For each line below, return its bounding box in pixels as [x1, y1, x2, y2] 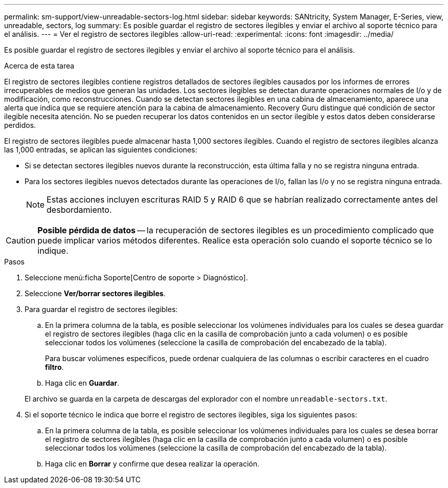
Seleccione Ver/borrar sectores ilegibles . [25, 289, 166, 298]
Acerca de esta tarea [4, 61, 75, 70]
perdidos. [4, 121, 36, 129]
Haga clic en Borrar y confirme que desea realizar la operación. [45, 459, 260, 468]
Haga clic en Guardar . [45, 379, 120, 387]
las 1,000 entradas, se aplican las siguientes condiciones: [4, 145, 197, 154]
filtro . [45, 363, 64, 371]
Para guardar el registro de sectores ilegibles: [25, 305, 178, 314]
